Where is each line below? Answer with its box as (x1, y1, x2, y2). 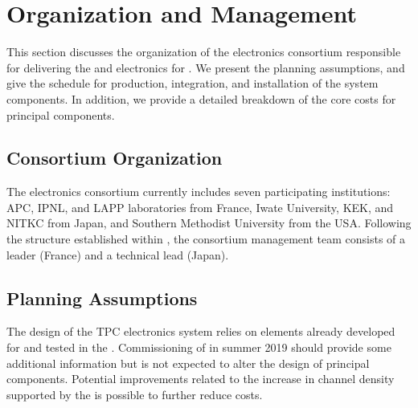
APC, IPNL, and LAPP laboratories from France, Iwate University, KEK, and (6, 198, 394, 215)
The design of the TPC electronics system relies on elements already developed (6, 323, 395, 340)
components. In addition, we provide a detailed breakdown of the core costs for (6, 90, 396, 107)
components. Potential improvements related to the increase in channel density (6, 370, 395, 387)
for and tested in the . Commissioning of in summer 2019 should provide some (6, 339, 391, 356)
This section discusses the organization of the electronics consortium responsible (6, 43, 401, 60)
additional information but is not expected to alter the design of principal (6, 354, 370, 371)
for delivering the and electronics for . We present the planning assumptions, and (6, 59, 405, 75)
